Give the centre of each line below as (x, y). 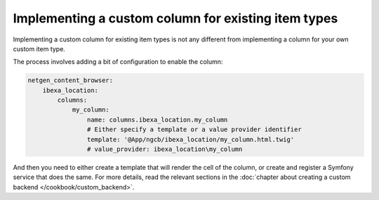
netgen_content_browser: (71, 80)
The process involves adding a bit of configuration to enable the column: (118, 62)
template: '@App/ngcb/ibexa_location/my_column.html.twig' (191, 139)
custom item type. (39, 48)
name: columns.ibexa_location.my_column (157, 120)
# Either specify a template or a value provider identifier (194, 129)
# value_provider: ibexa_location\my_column (165, 149)
